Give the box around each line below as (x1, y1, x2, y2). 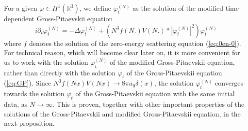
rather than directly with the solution (4, 67, 116, 77)
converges (215, 78, 244, 88)
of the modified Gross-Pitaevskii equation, (109, 57, 235, 67)
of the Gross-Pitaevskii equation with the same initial (75, 88, 235, 99)
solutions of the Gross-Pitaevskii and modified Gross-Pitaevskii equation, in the (4, 108, 241, 118)
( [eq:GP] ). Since (4, 78, 51, 88)
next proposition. (4, 118, 55, 128)
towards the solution (4, 88, 65, 99)
